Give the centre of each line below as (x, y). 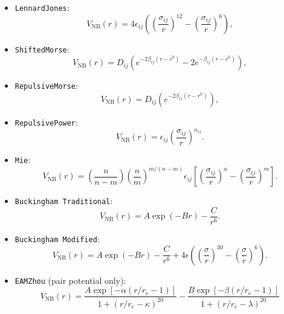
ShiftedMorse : (42, 49)
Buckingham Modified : (57, 239)
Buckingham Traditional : (64, 201)
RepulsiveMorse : (46, 85)
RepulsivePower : (46, 122)
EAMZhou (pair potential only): (70, 280)
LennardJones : (42, 7)
